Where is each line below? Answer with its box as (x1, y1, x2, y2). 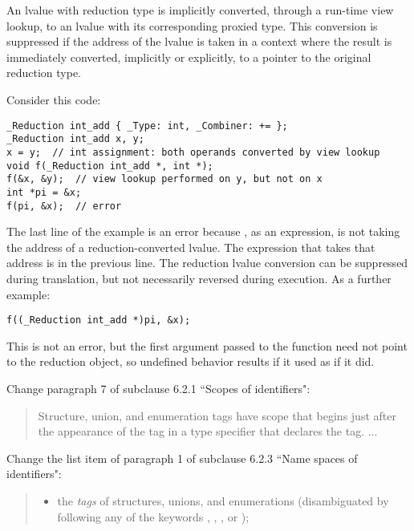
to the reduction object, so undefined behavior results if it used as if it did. (6, 353, 375, 370)
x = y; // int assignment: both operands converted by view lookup (6, 146, 380, 158)
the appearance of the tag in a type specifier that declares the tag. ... (38, 423, 378, 440)
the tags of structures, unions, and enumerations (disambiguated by (57, 492, 389, 509)
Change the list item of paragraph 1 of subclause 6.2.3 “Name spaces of (6, 449, 358, 466)
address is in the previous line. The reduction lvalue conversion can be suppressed (6, 254, 408, 271)
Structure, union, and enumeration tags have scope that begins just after (38, 407, 396, 424)
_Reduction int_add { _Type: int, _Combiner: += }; (6, 120, 288, 132)
